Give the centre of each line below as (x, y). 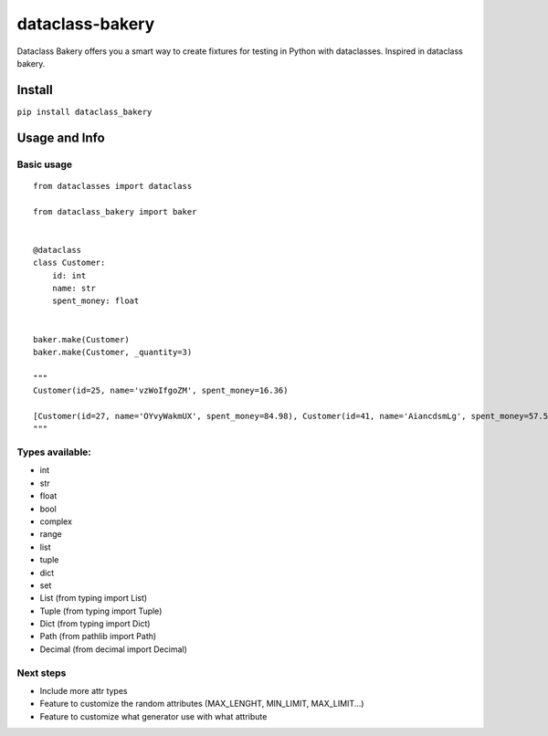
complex (56, 521)
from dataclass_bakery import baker (115, 211)
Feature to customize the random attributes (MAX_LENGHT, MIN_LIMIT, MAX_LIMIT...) (202, 704)
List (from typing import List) (94, 598)
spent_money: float (95, 301)
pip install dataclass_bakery (84, 111)
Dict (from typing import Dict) (95, 624)
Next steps (42, 673)
